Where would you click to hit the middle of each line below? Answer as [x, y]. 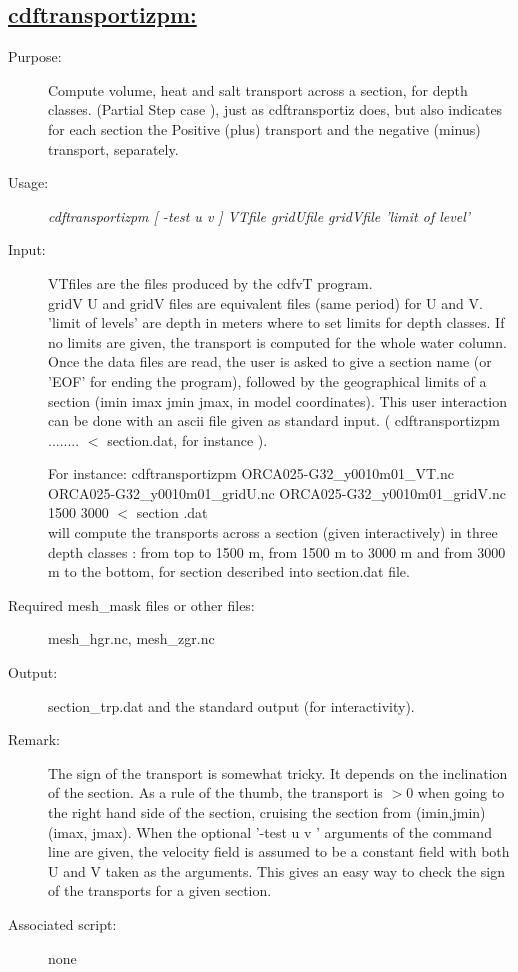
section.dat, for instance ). [187, 439]
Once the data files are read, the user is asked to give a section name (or [270, 361]
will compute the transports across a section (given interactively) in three [273, 532]
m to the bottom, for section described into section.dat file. [229, 571]
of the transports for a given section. [160, 890]
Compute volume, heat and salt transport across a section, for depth [258, 89]
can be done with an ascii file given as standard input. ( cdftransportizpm [274, 420]
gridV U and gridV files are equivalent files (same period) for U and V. [265, 302]
